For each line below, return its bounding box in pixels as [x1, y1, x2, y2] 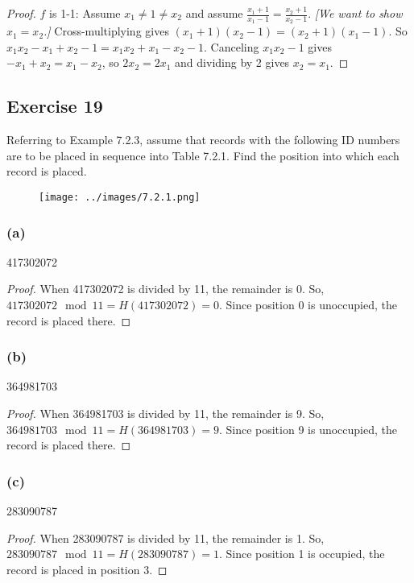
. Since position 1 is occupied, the [218, 545, 385, 562]
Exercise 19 [6, 93, 103, 118]
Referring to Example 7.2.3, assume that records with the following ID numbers [6, 131, 400, 148]
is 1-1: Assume [49, 5, 121, 21]
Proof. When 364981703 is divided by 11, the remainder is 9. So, [6, 405, 325, 422]
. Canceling [204, 38, 259, 55]
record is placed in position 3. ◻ [6, 560, 168, 577]
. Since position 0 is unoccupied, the [218, 296, 397, 313]
